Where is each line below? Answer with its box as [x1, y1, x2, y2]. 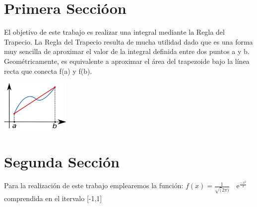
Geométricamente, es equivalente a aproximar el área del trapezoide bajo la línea [4, 55, 250, 66]
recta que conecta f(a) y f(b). [4, 65, 92, 76]
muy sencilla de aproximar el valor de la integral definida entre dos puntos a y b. [4, 46, 250, 56]
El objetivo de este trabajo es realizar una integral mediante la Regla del [4, 27, 225, 37]
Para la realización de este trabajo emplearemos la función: [4, 180, 184, 191]
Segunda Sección [4, 151, 120, 171]
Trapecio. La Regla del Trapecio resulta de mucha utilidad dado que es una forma [4, 36, 253, 47]
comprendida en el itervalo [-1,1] [4, 193, 102, 203]
